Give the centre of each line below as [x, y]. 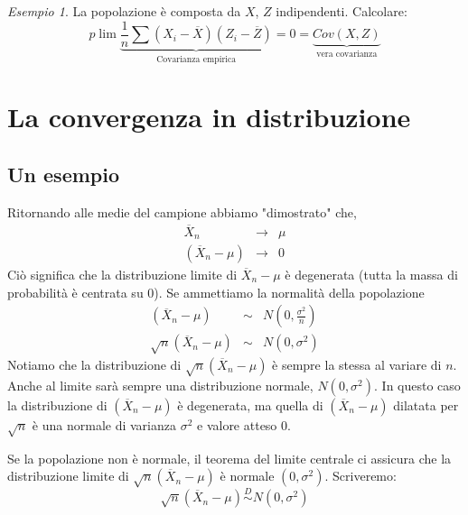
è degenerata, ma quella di [250, 405]
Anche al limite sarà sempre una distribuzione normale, [160, 385]
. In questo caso [417, 385]
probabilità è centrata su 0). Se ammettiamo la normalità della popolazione [216, 292]
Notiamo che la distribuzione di [94, 365]
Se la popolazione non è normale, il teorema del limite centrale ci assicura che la [229, 458]
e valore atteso [237, 424]
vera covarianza [347, 54]
